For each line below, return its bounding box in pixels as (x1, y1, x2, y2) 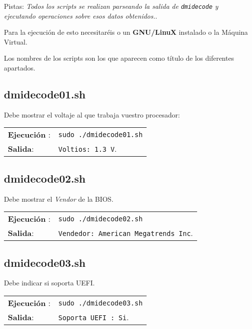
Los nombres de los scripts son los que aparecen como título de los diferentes (4, 53, 234, 63)
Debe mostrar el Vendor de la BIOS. (4, 193, 114, 204)
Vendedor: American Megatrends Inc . (58, 227, 193, 239)
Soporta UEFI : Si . (58, 311, 129, 323)
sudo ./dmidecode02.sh (58, 214, 143, 223)
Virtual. (4, 36, 27, 47)
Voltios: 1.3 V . (58, 143, 117, 155)
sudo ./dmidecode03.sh (58, 299, 143, 307)
